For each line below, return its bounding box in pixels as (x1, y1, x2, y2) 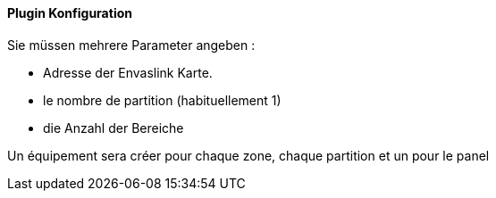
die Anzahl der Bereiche (43, 120, 184, 136)
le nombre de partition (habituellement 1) (43, 92, 282, 108)
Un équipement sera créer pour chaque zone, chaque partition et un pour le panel (7, 147, 490, 163)
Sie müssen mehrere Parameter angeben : (7, 37, 256, 53)
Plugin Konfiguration (7, 5, 132, 21)
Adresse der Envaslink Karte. (43, 64, 213, 80)
